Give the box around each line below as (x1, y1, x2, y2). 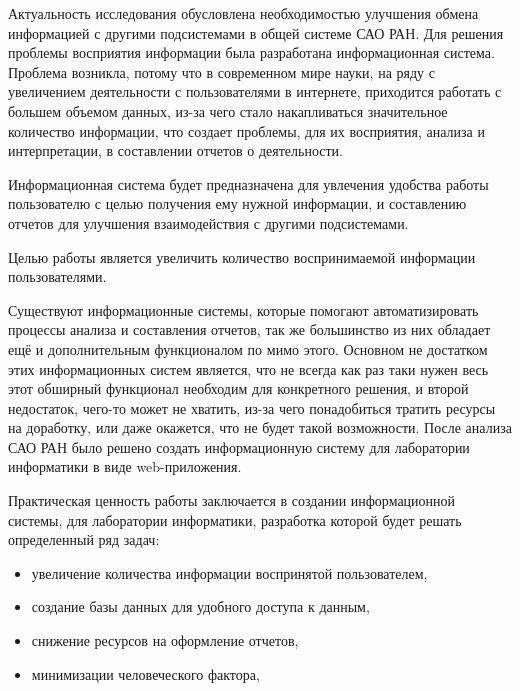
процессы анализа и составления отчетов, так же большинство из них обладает (8, 319, 491, 340)
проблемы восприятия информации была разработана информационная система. (8, 42, 495, 63)
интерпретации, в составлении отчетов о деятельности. (8, 140, 343, 161)
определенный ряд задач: (8, 529, 160, 550)
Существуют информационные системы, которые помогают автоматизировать (8, 299, 479, 320)
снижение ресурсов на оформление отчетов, (31, 630, 299, 651)
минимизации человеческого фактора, (31, 663, 260, 684)
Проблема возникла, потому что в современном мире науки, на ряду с (8, 61, 435, 82)
